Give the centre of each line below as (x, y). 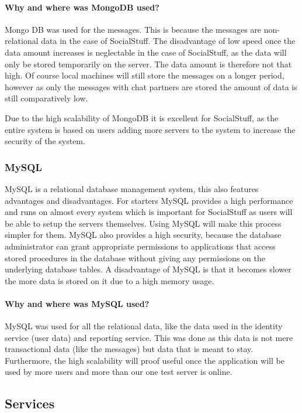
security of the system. (45, 141)
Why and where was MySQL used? (77, 303)
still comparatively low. (46, 98)
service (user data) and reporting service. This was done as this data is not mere (149, 337)
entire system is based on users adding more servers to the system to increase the (150, 129)
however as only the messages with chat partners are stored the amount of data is (151, 86)
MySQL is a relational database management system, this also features (132, 188)
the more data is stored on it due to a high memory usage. (110, 280)
